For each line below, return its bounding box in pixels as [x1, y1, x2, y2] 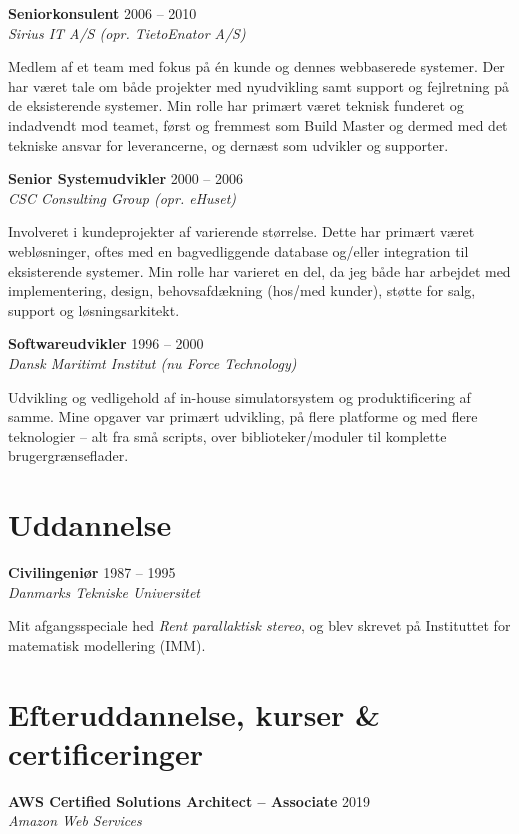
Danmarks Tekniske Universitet [8, 581, 201, 602]
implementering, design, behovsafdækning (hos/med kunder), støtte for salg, [8, 280, 476, 301]
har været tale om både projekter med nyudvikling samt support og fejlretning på [8, 75, 509, 96]
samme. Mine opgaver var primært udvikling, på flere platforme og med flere [8, 406, 478, 427]
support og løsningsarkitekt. [8, 299, 180, 320]
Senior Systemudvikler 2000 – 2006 [8, 168, 244, 189]
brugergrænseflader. [8, 445, 129, 466]
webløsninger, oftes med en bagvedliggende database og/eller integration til [8, 240, 469, 261]
